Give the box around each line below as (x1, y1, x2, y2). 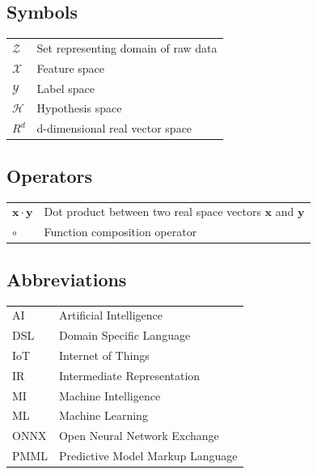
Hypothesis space (36, 99, 122, 116)
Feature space (36, 59, 105, 76)
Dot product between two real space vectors (44, 203, 261, 220)
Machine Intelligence (58, 387, 161, 404)
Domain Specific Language (58, 327, 191, 344)
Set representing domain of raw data (36, 39, 218, 56)
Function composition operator (44, 223, 197, 240)
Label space (36, 79, 95, 96)
